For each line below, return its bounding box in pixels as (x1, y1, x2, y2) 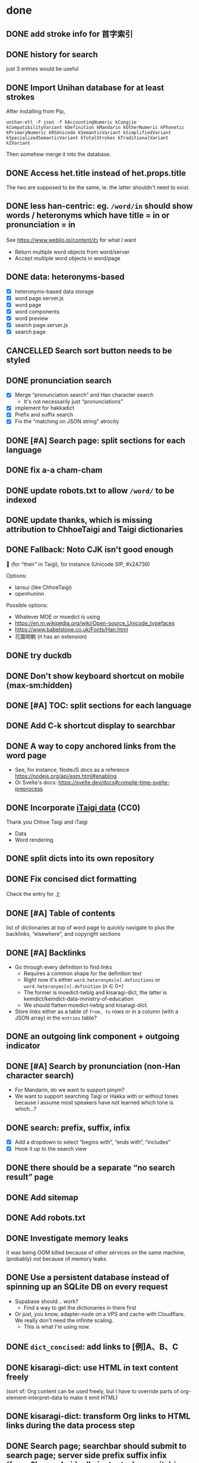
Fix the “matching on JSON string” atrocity (14, 418, 119, 425)
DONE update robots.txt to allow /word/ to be (6, 485, 175, 495)
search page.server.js (14, 321, 68, 328)
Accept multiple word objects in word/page (14, 254, 121, 261)
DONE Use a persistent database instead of (6, 1273, 169, 1283)
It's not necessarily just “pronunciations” (23, 398, 124, 405)
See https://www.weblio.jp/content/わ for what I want (6, 236, 137, 244)
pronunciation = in (6, 220, 75, 230)
